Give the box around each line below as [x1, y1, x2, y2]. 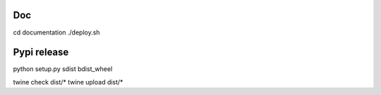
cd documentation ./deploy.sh [13, 28, 100, 37]
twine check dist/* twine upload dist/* [13, 77, 123, 86]
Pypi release [13, 46, 69, 58]
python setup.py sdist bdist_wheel [13, 65, 113, 73]
